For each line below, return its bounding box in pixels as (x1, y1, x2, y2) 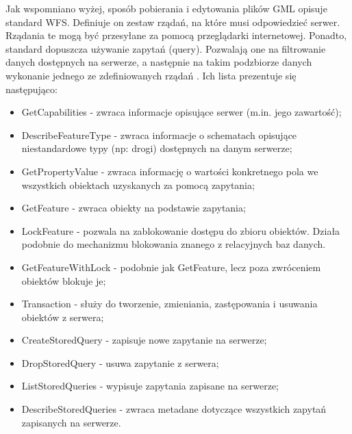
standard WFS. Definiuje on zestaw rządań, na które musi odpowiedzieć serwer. (5, 14, 340, 29)
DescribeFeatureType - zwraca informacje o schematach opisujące (21, 127, 297, 142)
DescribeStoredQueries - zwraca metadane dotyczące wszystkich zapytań (21, 402, 327, 416)
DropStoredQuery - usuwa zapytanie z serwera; (21, 355, 219, 370)
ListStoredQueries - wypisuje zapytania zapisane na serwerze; (21, 379, 279, 393)
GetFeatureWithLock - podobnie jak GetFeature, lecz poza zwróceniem (21, 259, 321, 274)
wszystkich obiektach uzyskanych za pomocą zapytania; (21, 177, 255, 192)
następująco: (5, 81, 58, 96)
